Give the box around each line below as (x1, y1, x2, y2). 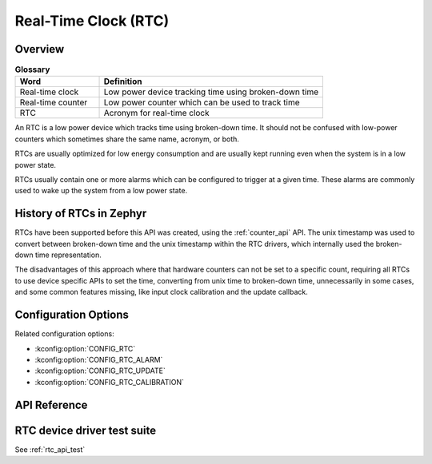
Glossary (14, 64, 50, 75)
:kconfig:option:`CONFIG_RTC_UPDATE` (34, 366, 166, 375)
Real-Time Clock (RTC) (14, 12, 170, 30)
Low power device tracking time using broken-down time (103, 86, 319, 97)
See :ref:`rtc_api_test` (14, 444, 86, 454)
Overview (14, 42, 65, 56)
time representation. (34, 250, 102, 260)
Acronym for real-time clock (103, 108, 210, 119)
